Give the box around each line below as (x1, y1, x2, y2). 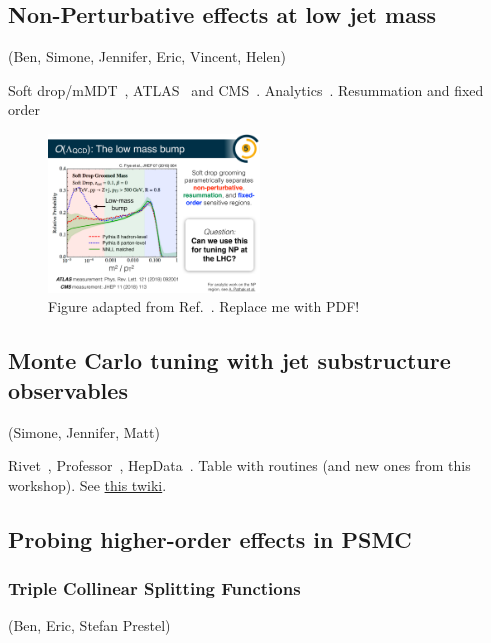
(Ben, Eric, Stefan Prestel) (8, 615, 171, 636)
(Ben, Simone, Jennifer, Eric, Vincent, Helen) (8, 46, 286, 67)
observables (8, 374, 128, 405)
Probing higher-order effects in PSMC (8, 523, 412, 554)
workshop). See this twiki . (8, 474, 167, 495)
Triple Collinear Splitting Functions (8, 576, 301, 601)
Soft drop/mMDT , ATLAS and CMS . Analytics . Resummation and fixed (8, 79, 484, 100)
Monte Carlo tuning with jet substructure (8, 345, 451, 376)
